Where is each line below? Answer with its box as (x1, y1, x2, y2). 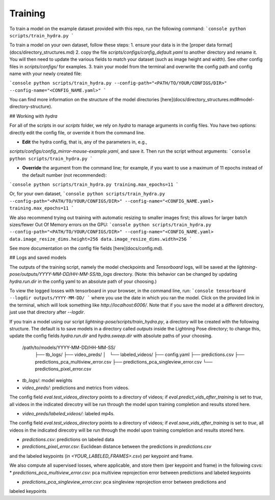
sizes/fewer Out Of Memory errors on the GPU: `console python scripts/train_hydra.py (9, 221, 211, 227)
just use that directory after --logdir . (9, 309, 85, 315)
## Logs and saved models (9, 254, 67, 260)
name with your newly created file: (9, 70, 82, 77)
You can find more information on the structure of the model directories (9, 97, 160, 103)
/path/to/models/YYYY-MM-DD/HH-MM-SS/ (22, 344, 116, 350)
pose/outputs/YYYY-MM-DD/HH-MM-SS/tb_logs (9, 271, 113, 277)
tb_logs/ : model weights (22, 377, 72, 384)
